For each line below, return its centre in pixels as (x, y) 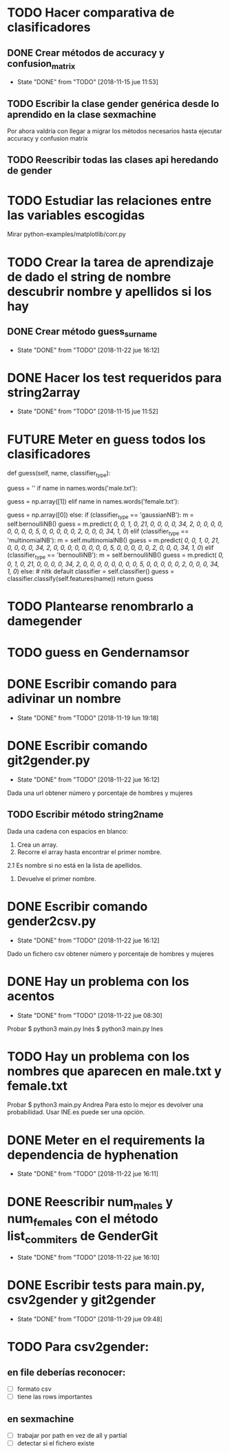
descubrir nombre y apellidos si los (109, 291)
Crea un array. (38, 844)
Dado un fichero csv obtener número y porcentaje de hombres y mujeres (111, 953)
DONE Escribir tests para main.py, (106, 1285)
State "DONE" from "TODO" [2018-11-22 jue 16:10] (88, 1258)
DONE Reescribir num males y (90, 1203)
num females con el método (83, 1220)
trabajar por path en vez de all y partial (72, 1435)
